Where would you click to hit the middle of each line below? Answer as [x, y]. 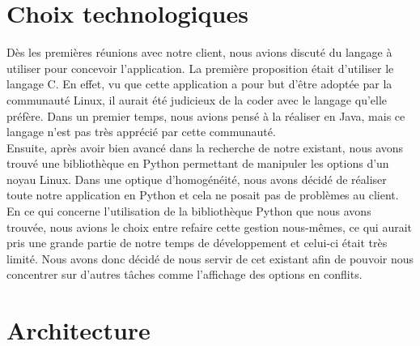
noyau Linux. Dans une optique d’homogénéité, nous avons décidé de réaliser [197, 179]
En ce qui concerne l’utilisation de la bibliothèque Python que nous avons [189, 211]
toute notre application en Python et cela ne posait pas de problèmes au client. [203, 195]
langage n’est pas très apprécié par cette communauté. [141, 132]
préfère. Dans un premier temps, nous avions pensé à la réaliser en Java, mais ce [206, 115]
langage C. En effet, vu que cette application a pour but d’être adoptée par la [199, 84]
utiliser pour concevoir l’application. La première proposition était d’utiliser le [200, 68]
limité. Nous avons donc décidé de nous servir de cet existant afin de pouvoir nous [210, 258]
